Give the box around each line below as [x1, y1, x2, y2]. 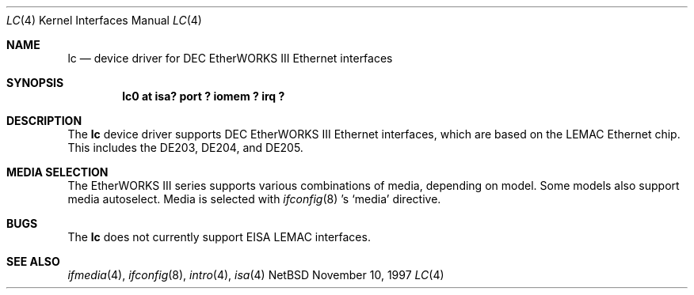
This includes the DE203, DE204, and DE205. [67, 141, 303, 154]
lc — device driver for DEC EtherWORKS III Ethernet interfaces [67, 51, 393, 65]
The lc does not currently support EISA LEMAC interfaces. [67, 230, 371, 244]
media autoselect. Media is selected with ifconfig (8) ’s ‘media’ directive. [67, 192, 441, 206]
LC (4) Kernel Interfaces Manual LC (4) [6, 13, 202, 27]
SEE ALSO [6, 255, 60, 268]
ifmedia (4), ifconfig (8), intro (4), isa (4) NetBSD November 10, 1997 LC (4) [67, 268, 444, 282]
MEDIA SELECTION [6, 165, 109, 179]
